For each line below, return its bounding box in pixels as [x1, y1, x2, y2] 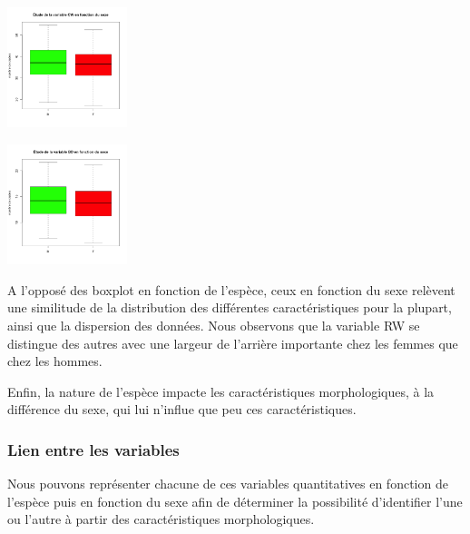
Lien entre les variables [7, 438, 180, 460]
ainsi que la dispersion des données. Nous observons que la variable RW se [7, 315, 420, 334]
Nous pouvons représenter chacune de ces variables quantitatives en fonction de [7, 474, 448, 493]
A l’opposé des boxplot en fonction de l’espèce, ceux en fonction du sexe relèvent [7, 280, 455, 299]
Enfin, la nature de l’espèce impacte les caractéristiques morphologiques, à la [7, 381, 435, 400]
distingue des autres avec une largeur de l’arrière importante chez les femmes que [7, 333, 458, 352]
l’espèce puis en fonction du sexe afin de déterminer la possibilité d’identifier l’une [7, 491, 463, 510]
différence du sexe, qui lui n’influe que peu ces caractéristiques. [7, 400, 357, 419]
